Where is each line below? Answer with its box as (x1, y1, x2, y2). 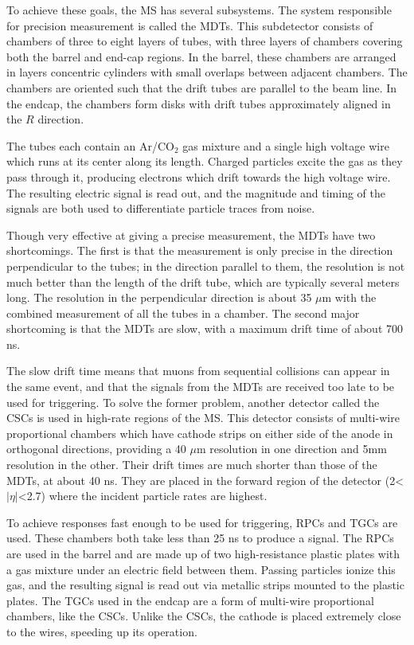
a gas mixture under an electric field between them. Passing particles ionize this (6, 561, 396, 577)
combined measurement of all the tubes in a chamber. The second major (6, 304, 360, 321)
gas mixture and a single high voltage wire (182, 137, 389, 154)
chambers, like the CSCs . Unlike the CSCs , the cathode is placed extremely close (6, 608, 401, 624)
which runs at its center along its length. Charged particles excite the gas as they (6, 153, 403, 170)
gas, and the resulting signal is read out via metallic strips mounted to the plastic (6, 577, 404, 593)
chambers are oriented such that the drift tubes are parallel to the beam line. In (6, 79, 397, 96)
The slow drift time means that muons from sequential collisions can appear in (6, 362, 390, 379)
